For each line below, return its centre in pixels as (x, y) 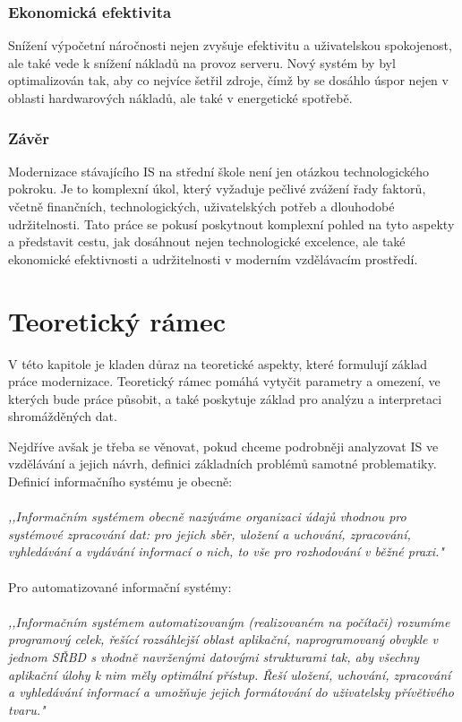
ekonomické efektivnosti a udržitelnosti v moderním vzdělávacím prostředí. (213, 258)
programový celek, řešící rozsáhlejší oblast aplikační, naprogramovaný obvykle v (223, 639)
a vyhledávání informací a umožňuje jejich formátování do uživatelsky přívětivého (231, 692)
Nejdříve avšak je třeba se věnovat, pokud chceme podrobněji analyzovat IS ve (223, 446)
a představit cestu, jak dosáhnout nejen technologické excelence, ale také (207, 241)
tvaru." (27, 709)
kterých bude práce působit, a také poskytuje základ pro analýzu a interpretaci (225, 398)
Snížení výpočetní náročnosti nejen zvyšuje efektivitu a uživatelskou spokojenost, (230, 45)
